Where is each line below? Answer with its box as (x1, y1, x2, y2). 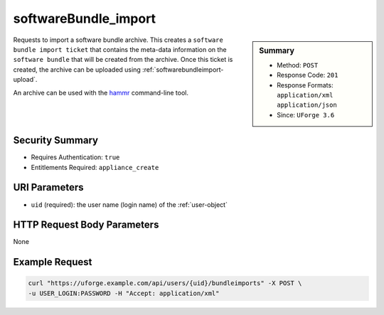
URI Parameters (13, 181, 85, 193)
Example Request (13, 256, 92, 268)
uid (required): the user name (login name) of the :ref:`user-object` (31, 200, 228, 209)
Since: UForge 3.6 (277, 110, 335, 119)
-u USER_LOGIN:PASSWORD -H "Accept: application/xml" (28, 289, 220, 297)
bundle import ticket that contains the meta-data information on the (13, 45, 227, 53)
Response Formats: (277, 80, 334, 89)
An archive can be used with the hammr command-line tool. (13, 88, 188, 97)
